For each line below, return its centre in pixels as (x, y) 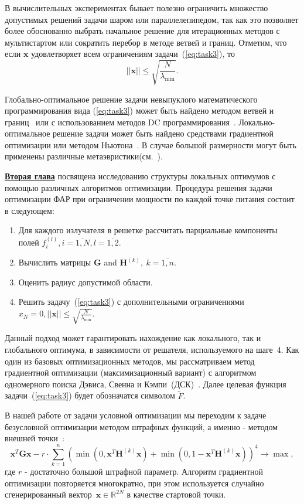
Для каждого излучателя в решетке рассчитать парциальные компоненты (148, 230)
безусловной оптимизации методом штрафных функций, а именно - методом (141, 426)
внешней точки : (35, 438)
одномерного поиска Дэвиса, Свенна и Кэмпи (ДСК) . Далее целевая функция (146, 384)
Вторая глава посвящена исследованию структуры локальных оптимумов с (140, 176)
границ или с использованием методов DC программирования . (120, 122)
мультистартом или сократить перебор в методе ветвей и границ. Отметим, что (146, 42)
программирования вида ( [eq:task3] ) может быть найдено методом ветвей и (139, 110)
